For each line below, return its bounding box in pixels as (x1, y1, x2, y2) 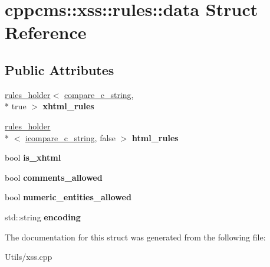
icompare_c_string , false (25, 131, 116, 144)
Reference (5, 20, 87, 44)
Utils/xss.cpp (5, 250, 52, 263)
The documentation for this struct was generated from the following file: (5, 230, 266, 243)
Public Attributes (5, 60, 114, 79)
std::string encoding (5, 210, 81, 223)
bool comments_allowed (5, 171, 103, 183)
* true (5, 100, 27, 112)
